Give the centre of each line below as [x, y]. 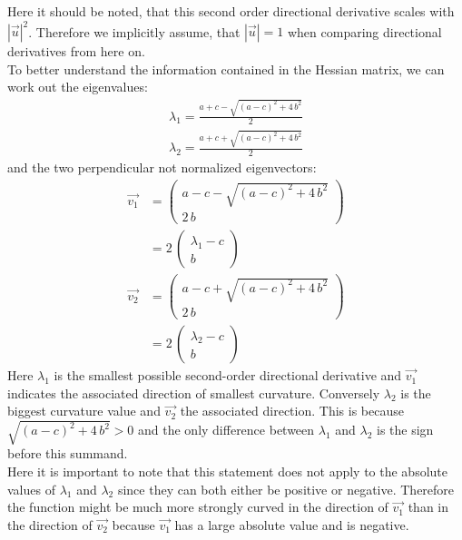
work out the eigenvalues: [78, 87]
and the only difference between [226, 430]
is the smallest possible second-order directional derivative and [228, 375]
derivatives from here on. [76, 51]
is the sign [405, 430]
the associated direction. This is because [292, 411]
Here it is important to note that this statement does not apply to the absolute [228, 471]
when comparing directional [364, 31]
